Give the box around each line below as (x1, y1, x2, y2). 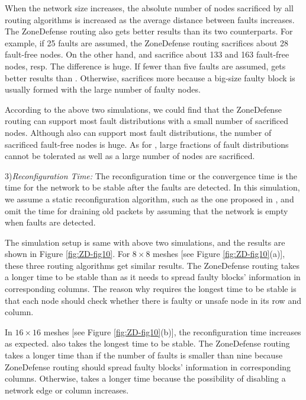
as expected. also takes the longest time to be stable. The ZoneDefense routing (5, 337, 290, 350)
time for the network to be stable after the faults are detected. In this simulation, (5, 181, 300, 193)
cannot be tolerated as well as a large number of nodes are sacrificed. (5, 150, 255, 162)
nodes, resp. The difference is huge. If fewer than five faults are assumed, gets (5, 59, 286, 72)
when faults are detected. (5, 216, 96, 228)
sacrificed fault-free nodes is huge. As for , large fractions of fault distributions (5, 138, 289, 150)
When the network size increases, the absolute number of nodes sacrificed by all (5, 2, 294, 14)
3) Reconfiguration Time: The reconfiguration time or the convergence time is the (5, 169, 298, 182)
